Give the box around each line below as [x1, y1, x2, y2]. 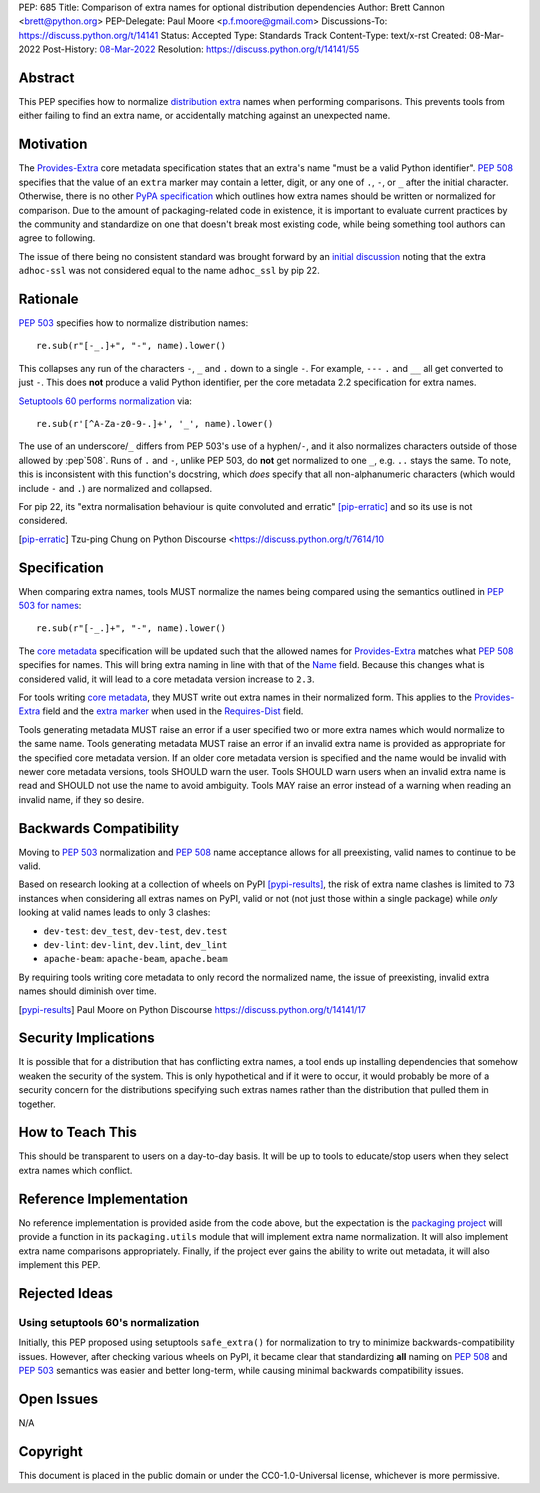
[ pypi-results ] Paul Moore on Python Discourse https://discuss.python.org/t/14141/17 [18, 1003, 367, 1015]
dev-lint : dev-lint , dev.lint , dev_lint [43, 938, 228, 950]
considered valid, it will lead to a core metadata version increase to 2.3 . [18, 673, 315, 685]
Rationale [18, 290, 79, 307]
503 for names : [18, 600, 82, 611]
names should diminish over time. [18, 985, 157, 997]
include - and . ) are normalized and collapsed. [18, 482, 213, 494]
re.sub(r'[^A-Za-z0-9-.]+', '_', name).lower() [36, 418, 274, 429]
